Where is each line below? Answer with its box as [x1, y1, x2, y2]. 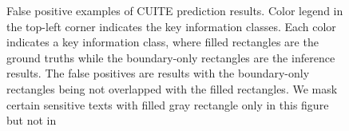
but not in [6, 112, 57, 129]
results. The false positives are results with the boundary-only [6, 65, 310, 81]
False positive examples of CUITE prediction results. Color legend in [6, 2, 343, 18]
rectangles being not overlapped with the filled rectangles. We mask [6, 80, 338, 97]
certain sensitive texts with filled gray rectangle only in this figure [6, 96, 329, 113]
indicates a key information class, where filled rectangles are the [6, 34, 319, 50]
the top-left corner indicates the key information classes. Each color [6, 18, 336, 34]
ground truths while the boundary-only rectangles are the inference [6, 49, 335, 65]
